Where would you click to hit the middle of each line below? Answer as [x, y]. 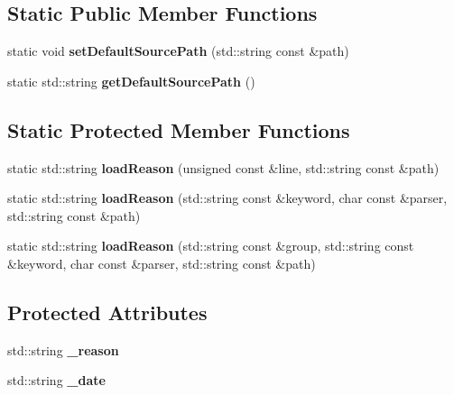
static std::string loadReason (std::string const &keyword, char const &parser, [227, 198]
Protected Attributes [107, 312]
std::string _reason [63, 349]
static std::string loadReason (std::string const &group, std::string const [211, 246]
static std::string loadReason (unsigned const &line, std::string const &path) [223, 167]
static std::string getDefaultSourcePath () [131, 81]
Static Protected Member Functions [179, 129]
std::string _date [56, 380]
